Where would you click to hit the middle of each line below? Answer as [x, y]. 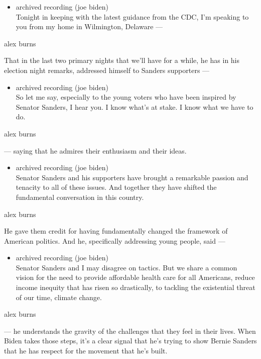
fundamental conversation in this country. [80, 197]
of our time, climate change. [59, 297]
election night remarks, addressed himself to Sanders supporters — [107, 70]
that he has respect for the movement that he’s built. [86, 351]
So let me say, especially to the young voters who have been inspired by [126, 97]
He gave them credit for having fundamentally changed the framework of [116, 231]
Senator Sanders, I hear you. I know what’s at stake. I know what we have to [135, 106]
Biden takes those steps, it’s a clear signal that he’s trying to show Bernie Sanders [130, 341]
